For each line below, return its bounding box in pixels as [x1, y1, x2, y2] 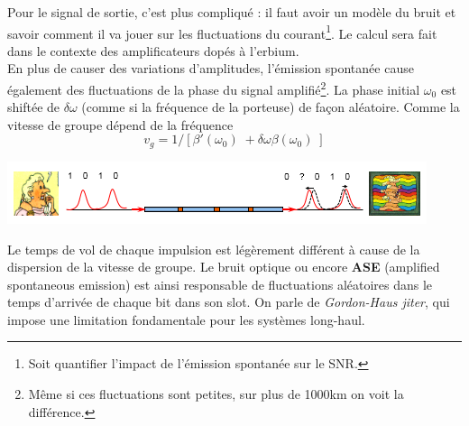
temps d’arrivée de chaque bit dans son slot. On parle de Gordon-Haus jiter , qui [7, 292, 450, 311]
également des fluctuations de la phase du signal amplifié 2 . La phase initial [7, 78, 420, 98]
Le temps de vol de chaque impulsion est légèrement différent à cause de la [7, 239, 420, 258]
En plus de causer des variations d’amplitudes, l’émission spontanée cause [7, 59, 414, 78]
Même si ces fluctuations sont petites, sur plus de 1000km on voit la [28, 384, 404, 403]
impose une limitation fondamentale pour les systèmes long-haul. [7, 310, 365, 329]
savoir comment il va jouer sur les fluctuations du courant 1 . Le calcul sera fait [7, 21, 437, 42]
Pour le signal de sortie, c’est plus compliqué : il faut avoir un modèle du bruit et [7, 3, 456, 21]
